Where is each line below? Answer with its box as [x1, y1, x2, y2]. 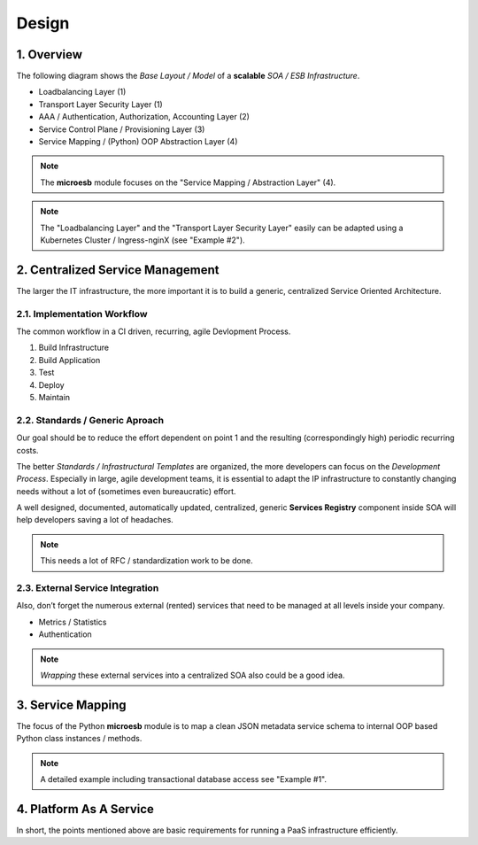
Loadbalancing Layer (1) [38, 87, 127, 97]
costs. [16, 445, 39, 455]
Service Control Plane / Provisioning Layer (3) [38, 124, 205, 135]
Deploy [38, 379, 66, 390]
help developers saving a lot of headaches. [16, 515, 174, 525]
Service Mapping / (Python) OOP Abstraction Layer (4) [38, 136, 238, 147]
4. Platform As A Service [16, 802, 155, 817]
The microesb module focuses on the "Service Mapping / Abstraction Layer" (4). [40, 177, 336, 188]
